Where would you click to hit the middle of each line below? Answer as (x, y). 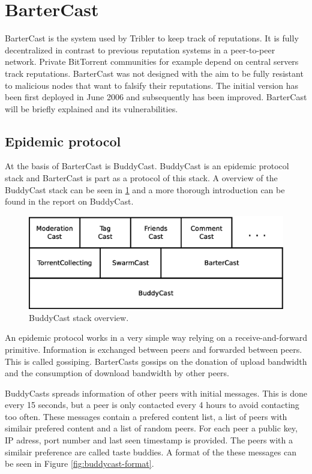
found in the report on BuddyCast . (69, 201)
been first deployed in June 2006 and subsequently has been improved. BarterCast (156, 97)
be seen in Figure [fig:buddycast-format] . (79, 463)
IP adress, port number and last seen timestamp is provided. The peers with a (149, 440)
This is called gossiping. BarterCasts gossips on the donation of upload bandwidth (156, 361)
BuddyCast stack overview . (79, 317)
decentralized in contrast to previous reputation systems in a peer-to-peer (140, 49)
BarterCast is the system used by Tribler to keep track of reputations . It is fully (152, 38)
